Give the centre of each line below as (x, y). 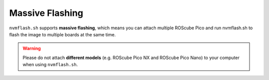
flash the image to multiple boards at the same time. (63, 34)
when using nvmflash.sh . (50, 65)
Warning (32, 48)
